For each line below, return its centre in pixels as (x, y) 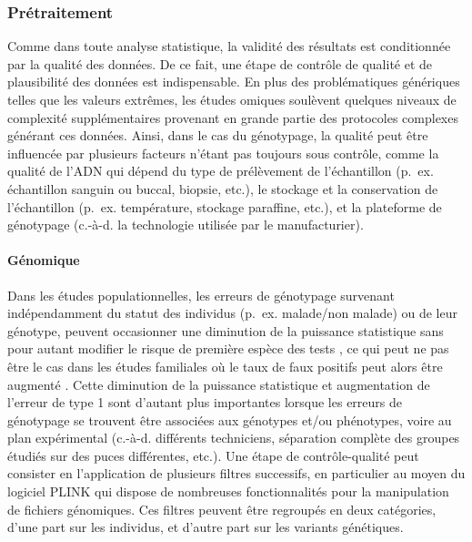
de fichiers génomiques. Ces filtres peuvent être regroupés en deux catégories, (222, 509)
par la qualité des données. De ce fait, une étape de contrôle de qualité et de (220, 63)
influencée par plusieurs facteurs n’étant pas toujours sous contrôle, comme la (223, 153)
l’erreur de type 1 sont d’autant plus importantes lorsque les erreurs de (205, 402)
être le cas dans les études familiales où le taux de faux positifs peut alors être (225, 366)
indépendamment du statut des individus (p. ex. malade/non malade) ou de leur (232, 313)
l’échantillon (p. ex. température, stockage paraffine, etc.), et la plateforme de (225, 206)
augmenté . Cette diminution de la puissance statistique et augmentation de (219, 384)
